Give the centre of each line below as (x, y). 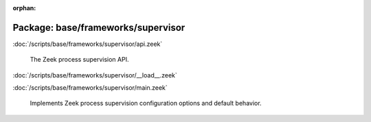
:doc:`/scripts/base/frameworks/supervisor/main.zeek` (90, 88)
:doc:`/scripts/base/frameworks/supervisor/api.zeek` (88, 44)
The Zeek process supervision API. (79, 60)
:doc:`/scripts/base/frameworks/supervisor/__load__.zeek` (95, 75)
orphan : (24, 8)
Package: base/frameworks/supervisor (99, 27)
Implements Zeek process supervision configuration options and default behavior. (146, 103)
